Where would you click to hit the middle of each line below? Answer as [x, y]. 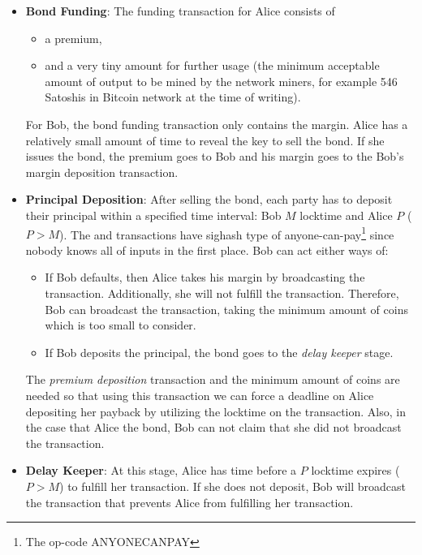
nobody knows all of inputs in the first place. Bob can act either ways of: [207, 250]
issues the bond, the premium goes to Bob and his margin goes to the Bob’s [215, 156]
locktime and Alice [346, 215]
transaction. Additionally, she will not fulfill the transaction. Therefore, [222, 293]
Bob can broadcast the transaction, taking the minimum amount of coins [226, 309]
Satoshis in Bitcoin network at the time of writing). [173, 97]
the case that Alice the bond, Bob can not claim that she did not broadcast [213, 427]
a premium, [73, 38]
